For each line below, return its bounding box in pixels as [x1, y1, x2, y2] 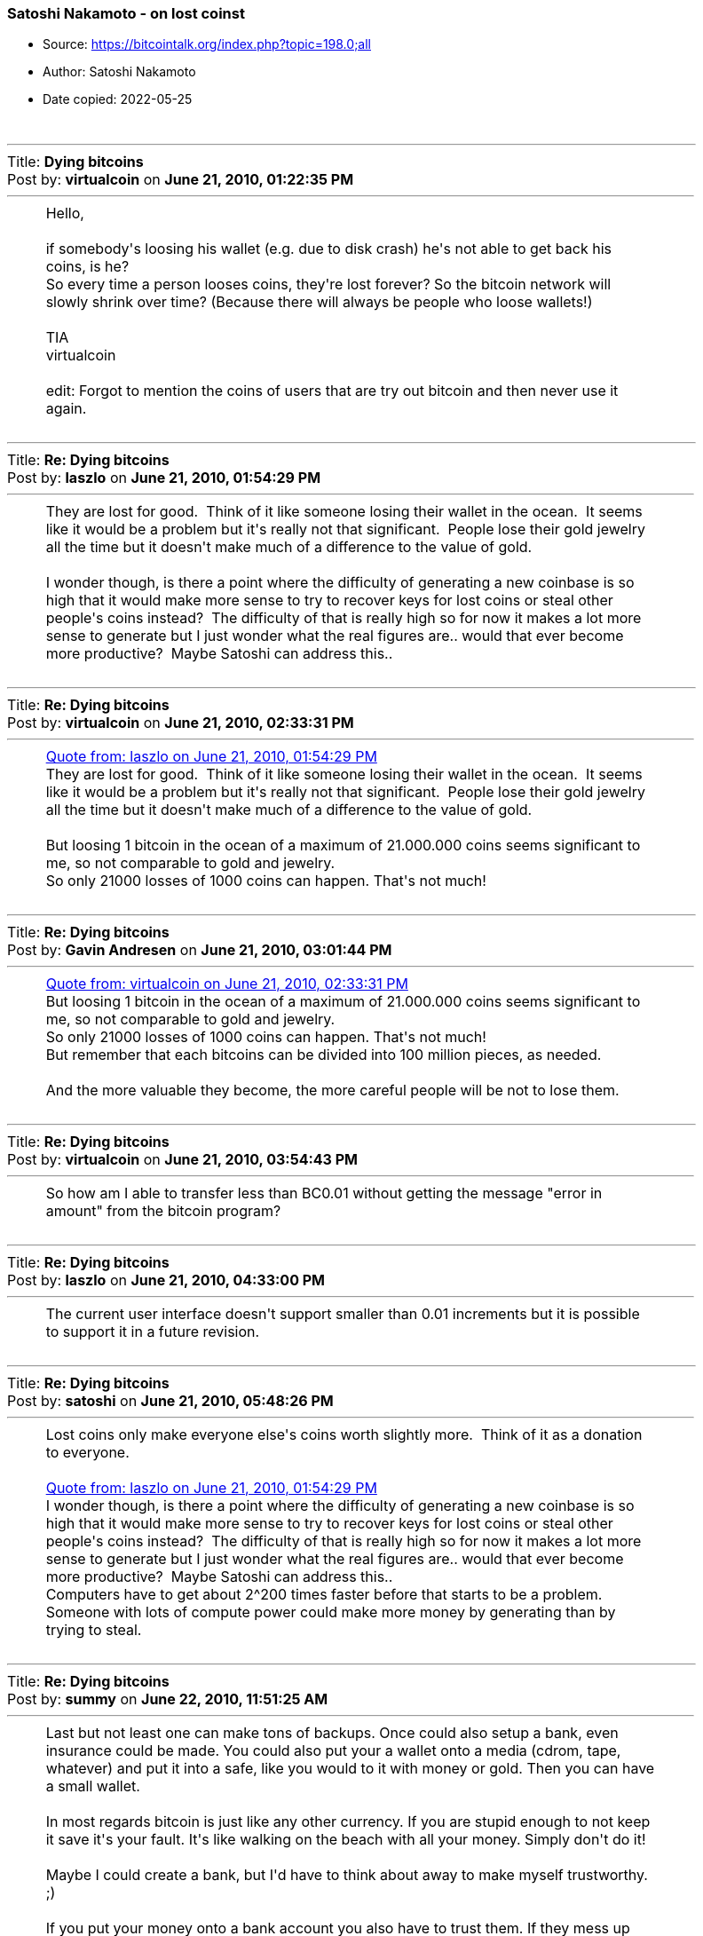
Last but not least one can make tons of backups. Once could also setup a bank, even [45, 1724, 619, 1742]
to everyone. [45, 1443, 130, 1462]
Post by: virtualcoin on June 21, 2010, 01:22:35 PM [7, 170, 354, 189]
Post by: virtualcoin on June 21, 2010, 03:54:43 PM [7, 1150, 359, 1169]
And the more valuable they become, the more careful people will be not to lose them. [45, 1081, 620, 1100]
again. [45, 399, 87, 418]
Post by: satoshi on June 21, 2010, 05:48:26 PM [7, 1392, 334, 1411]
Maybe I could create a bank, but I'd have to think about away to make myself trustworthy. [45, 1866, 648, 1885]
